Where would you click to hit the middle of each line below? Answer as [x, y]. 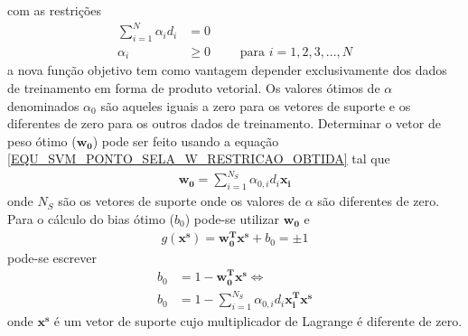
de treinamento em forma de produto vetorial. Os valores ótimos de [194, 88]
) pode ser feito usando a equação [186, 140]
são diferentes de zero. [379, 201]
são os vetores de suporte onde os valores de [180, 201]
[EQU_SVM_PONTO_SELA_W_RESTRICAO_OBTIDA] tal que [199, 159]
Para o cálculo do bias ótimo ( [91, 218]
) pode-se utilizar [232, 218]
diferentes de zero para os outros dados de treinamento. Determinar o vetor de [224, 123]
